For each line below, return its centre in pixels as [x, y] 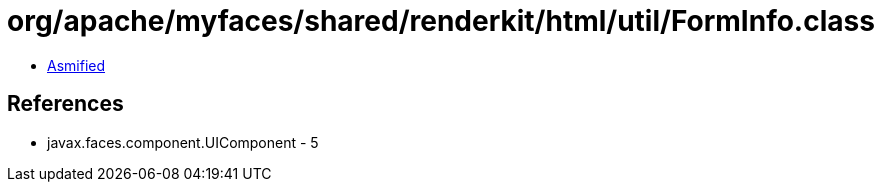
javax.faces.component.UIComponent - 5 [183, 142]
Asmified [76, 65]
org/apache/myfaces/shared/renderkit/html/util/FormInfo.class [441, 21]
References [65, 104]
